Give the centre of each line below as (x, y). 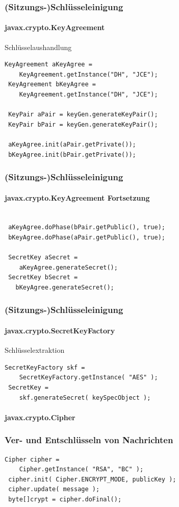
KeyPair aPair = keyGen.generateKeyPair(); (83, 115)
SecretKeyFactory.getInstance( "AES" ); (88, 378)
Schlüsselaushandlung (38, 47)
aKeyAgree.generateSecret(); (68, 267)
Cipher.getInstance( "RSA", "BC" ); (81, 469)
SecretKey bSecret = (43, 277)
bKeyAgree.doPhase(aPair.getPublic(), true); (87, 237)
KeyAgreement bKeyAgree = (52, 84)
